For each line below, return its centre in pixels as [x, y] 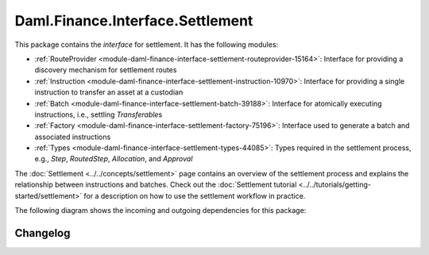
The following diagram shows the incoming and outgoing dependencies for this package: [160, 211]
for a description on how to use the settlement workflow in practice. [195, 195]
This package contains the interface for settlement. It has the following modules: [147, 44]
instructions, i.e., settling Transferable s [99, 114]
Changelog [43, 233]
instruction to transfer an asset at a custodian [109, 92]
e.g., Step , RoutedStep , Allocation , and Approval [114, 159]
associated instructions [73, 137]
